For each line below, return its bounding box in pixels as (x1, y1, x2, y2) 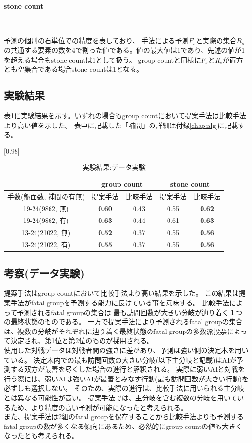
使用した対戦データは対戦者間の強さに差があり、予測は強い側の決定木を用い (4, 345, 249, 355)
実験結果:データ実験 (82, 162, 146, 172)
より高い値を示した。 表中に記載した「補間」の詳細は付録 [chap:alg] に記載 (4, 120, 238, 130)
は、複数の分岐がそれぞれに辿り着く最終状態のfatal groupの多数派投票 (4, 326, 227, 336)
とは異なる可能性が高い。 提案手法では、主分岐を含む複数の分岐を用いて (4, 392, 237, 402)
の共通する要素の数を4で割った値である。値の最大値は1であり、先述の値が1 (4, 45, 245, 55)
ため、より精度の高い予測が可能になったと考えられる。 (10, 402, 187, 412)
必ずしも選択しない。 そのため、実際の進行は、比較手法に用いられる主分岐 (4, 383, 244, 393)
